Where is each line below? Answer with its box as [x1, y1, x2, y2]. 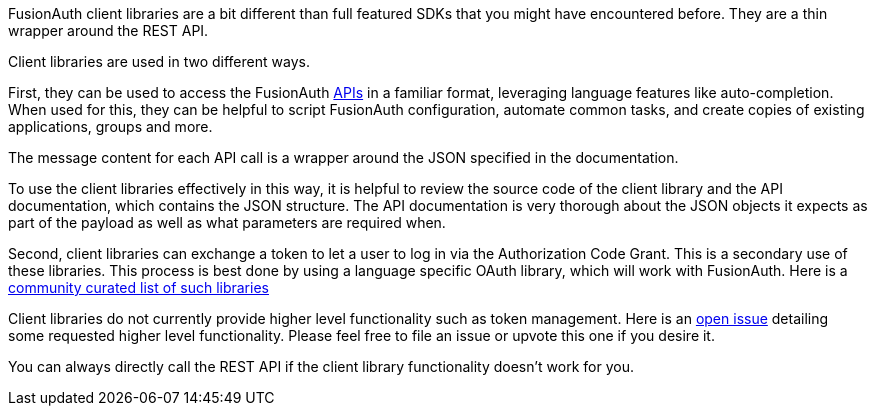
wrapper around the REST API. [8, 22, 209, 39]
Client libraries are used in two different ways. [8, 53, 310, 70]
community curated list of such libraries [8, 279, 269, 296]
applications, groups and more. [8, 118, 213, 135]
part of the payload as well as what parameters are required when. [8, 214, 446, 231]
